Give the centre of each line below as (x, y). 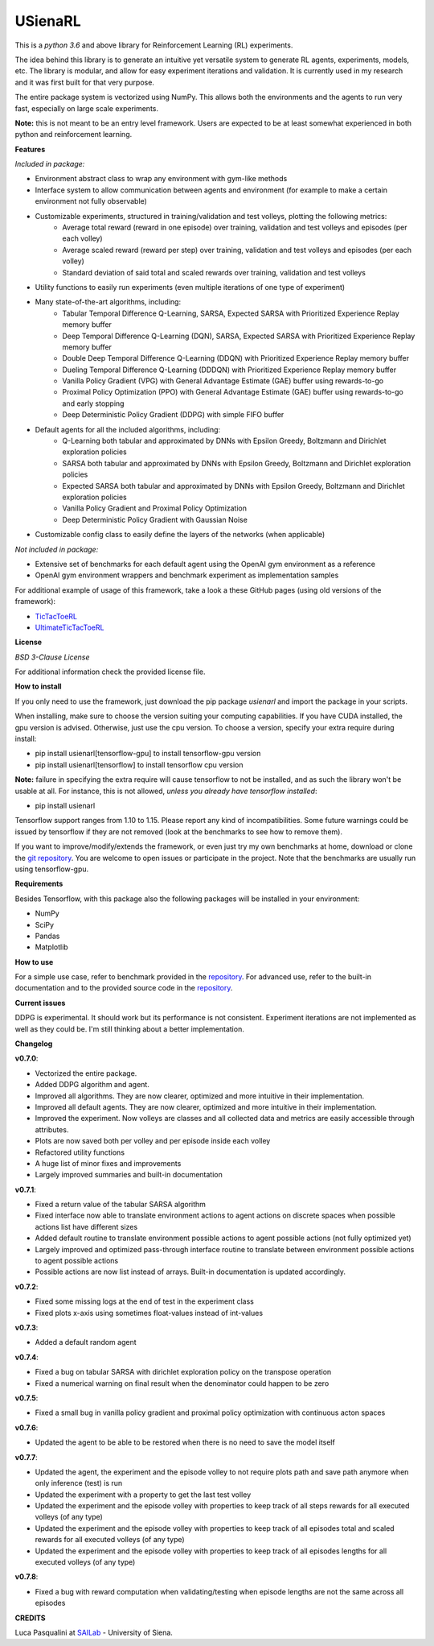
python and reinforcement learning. (74, 134)
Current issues (40, 1003)
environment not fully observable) (91, 201)
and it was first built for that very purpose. (84, 82)
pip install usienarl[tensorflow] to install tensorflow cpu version (139, 764)
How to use (34, 962)
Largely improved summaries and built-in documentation (129, 1175)
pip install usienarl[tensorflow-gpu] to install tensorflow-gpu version (148, 754)
